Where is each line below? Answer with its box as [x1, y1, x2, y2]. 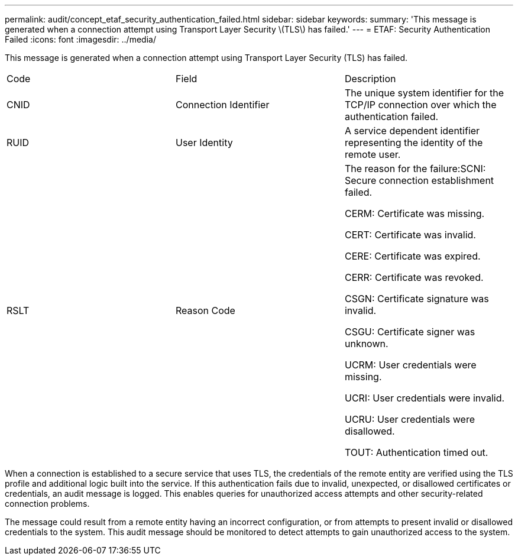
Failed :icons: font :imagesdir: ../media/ [5, 34, 156, 44]
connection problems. [5, 499, 90, 509]
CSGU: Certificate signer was [344, 326, 475, 338]
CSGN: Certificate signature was [344, 293, 489, 305]
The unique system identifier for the [344, 87, 504, 99]
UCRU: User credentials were [344, 413, 475, 425]
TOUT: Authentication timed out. [344, 446, 488, 458]
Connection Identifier [175, 99, 270, 111]
